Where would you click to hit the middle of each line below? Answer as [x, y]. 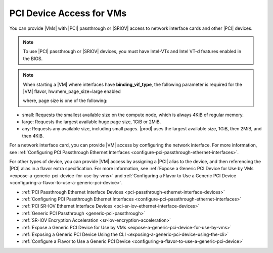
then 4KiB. [33, 136]
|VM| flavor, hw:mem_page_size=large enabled [72, 91]
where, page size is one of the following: [65, 100]
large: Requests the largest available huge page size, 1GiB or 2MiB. [92, 122]
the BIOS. [33, 59]
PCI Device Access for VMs [68, 13]
